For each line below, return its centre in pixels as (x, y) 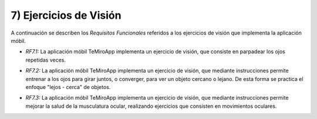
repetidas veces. (46, 60)
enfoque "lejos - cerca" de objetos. (68, 87)
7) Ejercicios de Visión (66, 15)
